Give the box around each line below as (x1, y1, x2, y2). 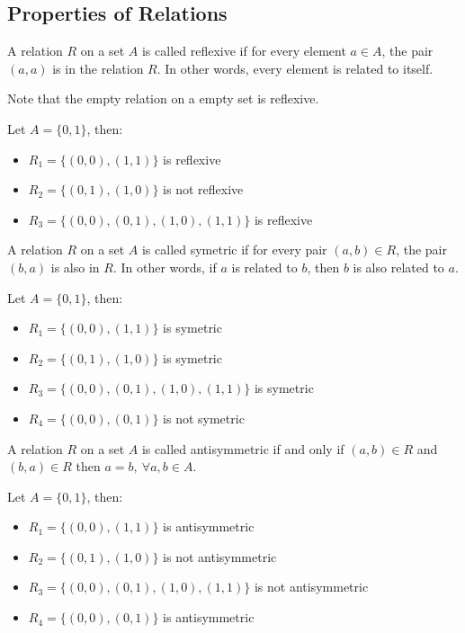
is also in (50, 257, 100, 276)
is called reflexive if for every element (141, 41, 346, 60)
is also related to (353, 257, 444, 276)
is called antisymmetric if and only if (141, 439, 344, 458)
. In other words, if (112, 257, 217, 276)
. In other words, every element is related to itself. (156, 58, 434, 77)
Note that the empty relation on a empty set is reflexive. (7, 89, 319, 108)
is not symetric (163, 408, 245, 427)
